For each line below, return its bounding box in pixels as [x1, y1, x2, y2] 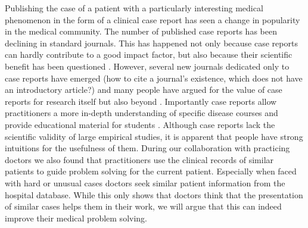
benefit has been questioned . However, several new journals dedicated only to [5, 60, 290, 72]
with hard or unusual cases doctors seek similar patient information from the [5, 176, 285, 189]
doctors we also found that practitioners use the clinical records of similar [5, 153, 274, 165]
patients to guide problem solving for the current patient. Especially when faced [5, 165, 297, 177]
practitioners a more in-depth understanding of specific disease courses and [5, 107, 278, 119]
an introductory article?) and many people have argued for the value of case [5, 83, 282, 96]
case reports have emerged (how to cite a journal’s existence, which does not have [5, 71, 303, 84]
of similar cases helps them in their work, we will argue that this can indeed [5, 200, 282, 213]
